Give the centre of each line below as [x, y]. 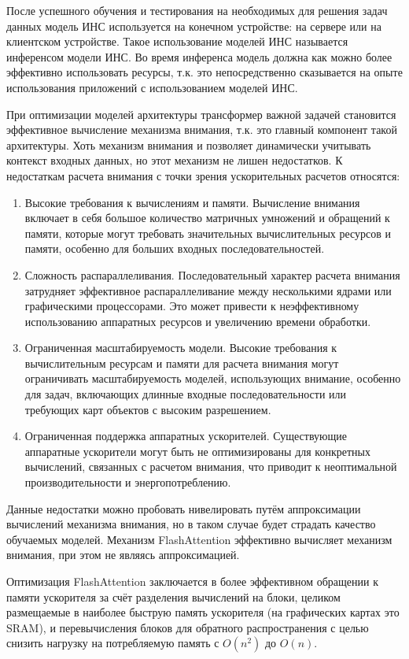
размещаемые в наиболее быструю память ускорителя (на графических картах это [203, 612]
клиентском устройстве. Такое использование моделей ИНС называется [177, 41]
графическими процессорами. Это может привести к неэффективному [192, 306]
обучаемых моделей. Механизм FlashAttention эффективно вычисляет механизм [199, 539]
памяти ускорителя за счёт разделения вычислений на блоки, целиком [173, 596]
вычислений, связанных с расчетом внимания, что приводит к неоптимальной [211, 466]
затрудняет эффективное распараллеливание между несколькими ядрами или [208, 290]
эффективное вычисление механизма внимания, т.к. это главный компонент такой [202, 130]
